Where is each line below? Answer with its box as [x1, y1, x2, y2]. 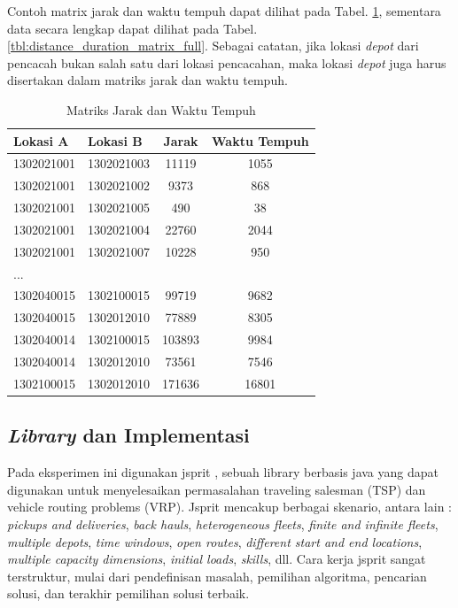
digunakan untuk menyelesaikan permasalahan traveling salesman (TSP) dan [7, 480, 426, 498]
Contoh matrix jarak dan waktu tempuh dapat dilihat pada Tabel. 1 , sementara [7, 2, 441, 19]
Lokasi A [13, 131, 69, 150]
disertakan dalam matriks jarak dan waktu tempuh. [7, 71, 288, 89]
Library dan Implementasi [7, 421, 250, 449]
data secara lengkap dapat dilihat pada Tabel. [7, 19, 258, 37]
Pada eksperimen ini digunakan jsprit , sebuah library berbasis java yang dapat [7, 463, 439, 481]
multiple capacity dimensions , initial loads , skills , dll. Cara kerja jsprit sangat [7, 550, 426, 568]
